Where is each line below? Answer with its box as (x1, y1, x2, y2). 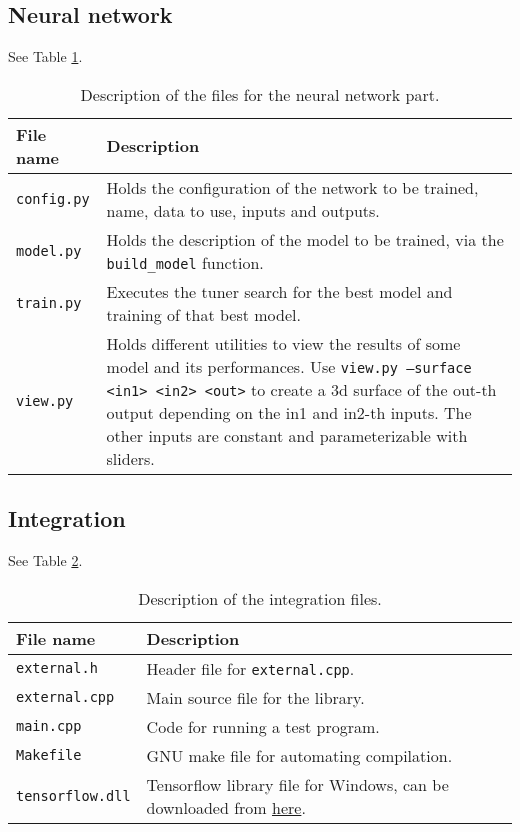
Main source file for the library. (146, 685, 365, 709)
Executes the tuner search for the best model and (106, 279, 453, 303)
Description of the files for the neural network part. (80, 82, 440, 106)
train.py (16, 294, 82, 311)
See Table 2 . (8, 550, 83, 570)
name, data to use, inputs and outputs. (106, 198, 380, 222)
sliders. (106, 446, 155, 470)
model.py (16, 242, 82, 259)
